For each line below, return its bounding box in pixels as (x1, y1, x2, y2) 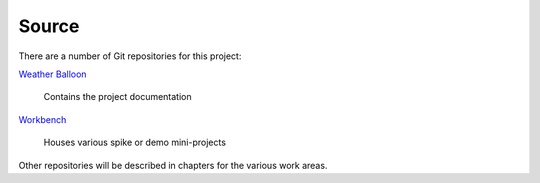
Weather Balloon (18, 68, 87, 80)
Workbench (18, 113, 67, 125)
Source (18, 15, 80, 37)
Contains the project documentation (43, 91, 192, 103)
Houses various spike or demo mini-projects (43, 136, 227, 149)
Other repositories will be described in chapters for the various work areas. (18, 159, 328, 171)
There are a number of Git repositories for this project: (18, 50, 242, 62)
